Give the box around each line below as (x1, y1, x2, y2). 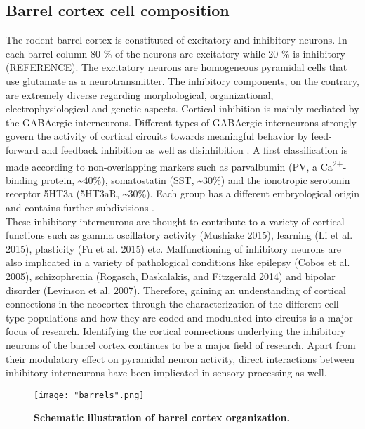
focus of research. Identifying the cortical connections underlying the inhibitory (6, 324, 346, 338)
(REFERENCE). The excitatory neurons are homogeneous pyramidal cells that (6, 60, 347, 74)
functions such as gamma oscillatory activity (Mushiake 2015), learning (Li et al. (6, 227, 353, 242)
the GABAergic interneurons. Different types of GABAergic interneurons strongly (6, 114, 357, 129)
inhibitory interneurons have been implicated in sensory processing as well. (6, 365, 327, 380)
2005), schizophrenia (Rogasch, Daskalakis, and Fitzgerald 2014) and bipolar (6, 268, 336, 283)
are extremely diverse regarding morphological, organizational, (6, 87, 274, 102)
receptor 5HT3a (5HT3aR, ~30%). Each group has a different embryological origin (6, 186, 359, 201)
